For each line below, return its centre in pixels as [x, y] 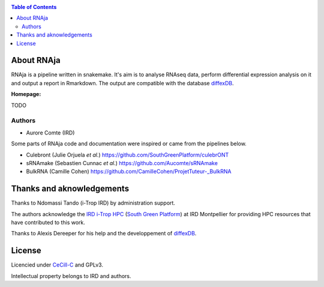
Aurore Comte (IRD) [50, 133]
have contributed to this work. [48, 223]
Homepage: [26, 94]
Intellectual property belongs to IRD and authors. [71, 276]
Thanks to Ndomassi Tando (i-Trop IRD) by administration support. [93, 203]
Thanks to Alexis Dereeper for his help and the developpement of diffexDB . [104, 234]
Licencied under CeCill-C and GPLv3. [57, 265]
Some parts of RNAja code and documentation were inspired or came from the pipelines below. [129, 143]
